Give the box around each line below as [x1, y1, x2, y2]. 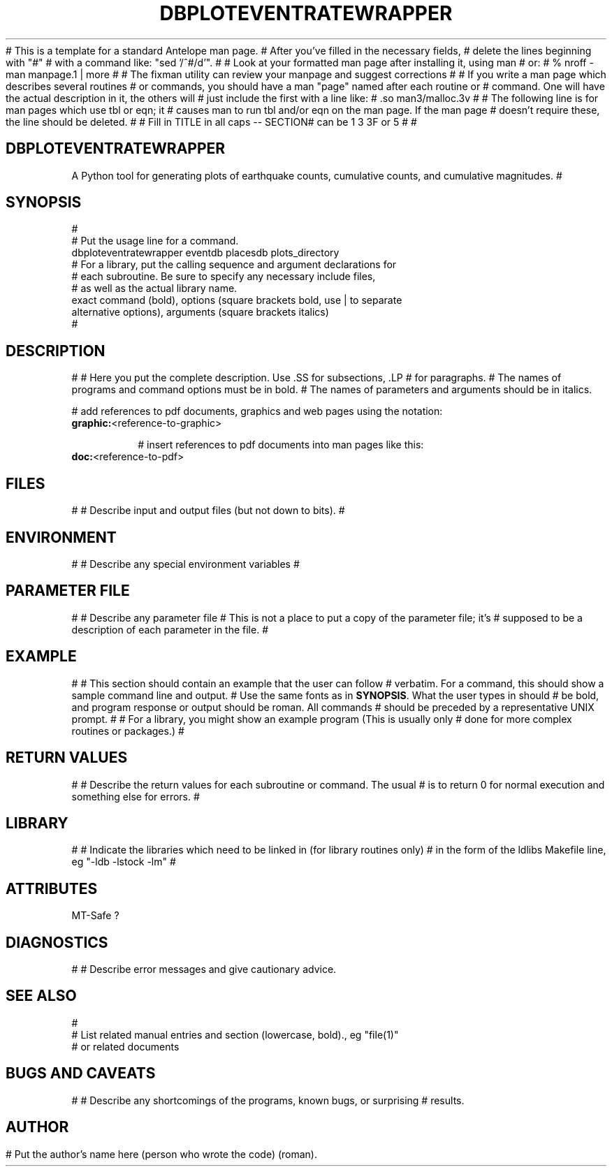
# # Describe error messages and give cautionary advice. [71, 963, 337, 976]
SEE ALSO [6, 987, 77, 1005]
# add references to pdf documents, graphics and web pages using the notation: [71, 405, 443, 418]
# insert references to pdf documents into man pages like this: [138, 439, 424, 451]
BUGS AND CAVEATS [6, 1064, 156, 1083]
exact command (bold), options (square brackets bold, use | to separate [71, 294, 402, 307]
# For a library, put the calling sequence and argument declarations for [71, 258, 397, 271]
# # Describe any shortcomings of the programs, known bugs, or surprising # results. [71, 1094, 465, 1106]
